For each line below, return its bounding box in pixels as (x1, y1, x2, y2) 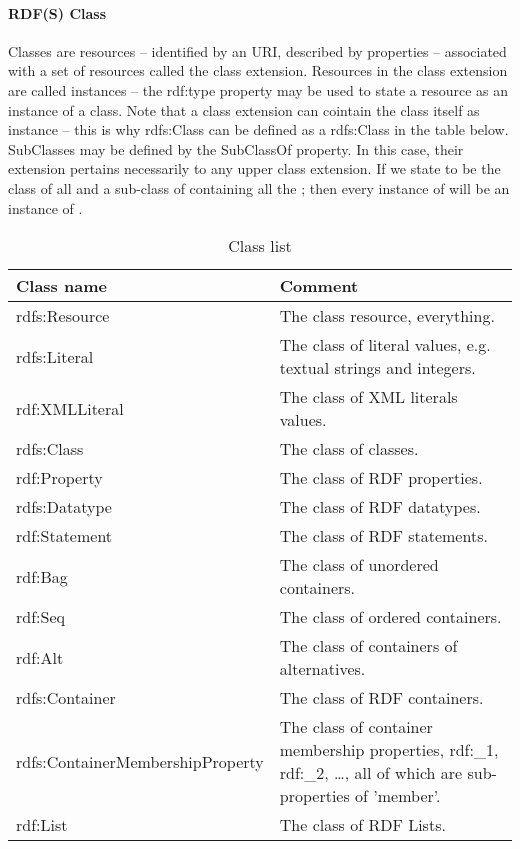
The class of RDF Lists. (279, 813, 446, 837)
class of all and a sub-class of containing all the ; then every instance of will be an (8, 177, 510, 198)
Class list (228, 234, 292, 258)
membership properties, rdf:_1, (279, 738, 499, 762)
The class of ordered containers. (279, 605, 502, 629)
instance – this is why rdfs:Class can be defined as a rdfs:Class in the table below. (8, 119, 509, 140)
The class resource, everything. (279, 304, 495, 328)
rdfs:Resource (16, 304, 110, 328)
